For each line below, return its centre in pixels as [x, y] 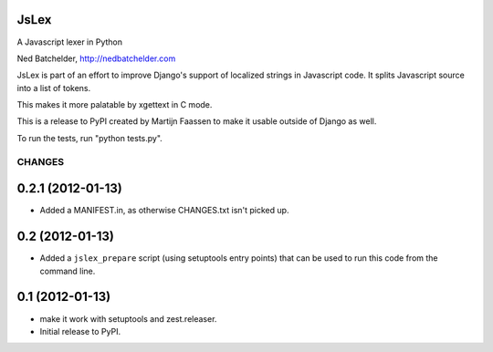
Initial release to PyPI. [80, 331]
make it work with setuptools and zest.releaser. [128, 318]
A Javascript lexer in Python [70, 42]
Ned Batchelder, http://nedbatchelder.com [96, 58]
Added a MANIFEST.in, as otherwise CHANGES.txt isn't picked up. [164, 211]
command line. [68, 271]
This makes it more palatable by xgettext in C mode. [115, 105]
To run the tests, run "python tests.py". [90, 138]
